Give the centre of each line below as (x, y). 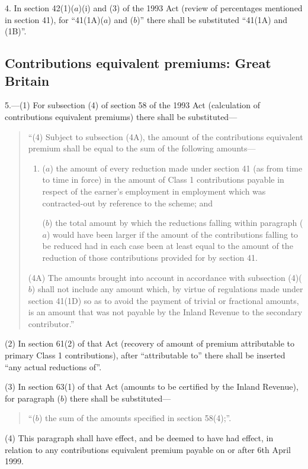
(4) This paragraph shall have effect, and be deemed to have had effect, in (139, 438)
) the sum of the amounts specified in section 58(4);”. (135, 418)
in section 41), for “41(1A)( (54, 19)
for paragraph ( (33, 398)
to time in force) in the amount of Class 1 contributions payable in (163, 179)
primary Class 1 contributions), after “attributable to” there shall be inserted (145, 355)
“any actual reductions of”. (53, 366)
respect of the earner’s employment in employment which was (154, 191)
